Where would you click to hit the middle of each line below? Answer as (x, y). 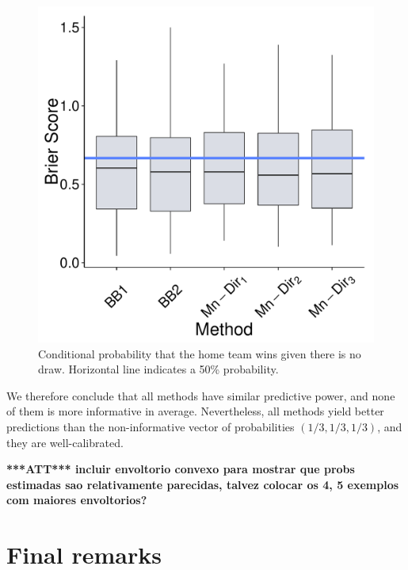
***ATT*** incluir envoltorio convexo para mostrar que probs (181, 469)
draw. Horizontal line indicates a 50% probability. (158, 369)
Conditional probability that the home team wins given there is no (200, 353)
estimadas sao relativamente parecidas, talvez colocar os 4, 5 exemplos (203, 484)
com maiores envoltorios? (77, 500)
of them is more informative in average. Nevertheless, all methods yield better (195, 411)
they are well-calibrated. (65, 442)
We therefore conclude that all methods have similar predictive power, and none (201, 395)
